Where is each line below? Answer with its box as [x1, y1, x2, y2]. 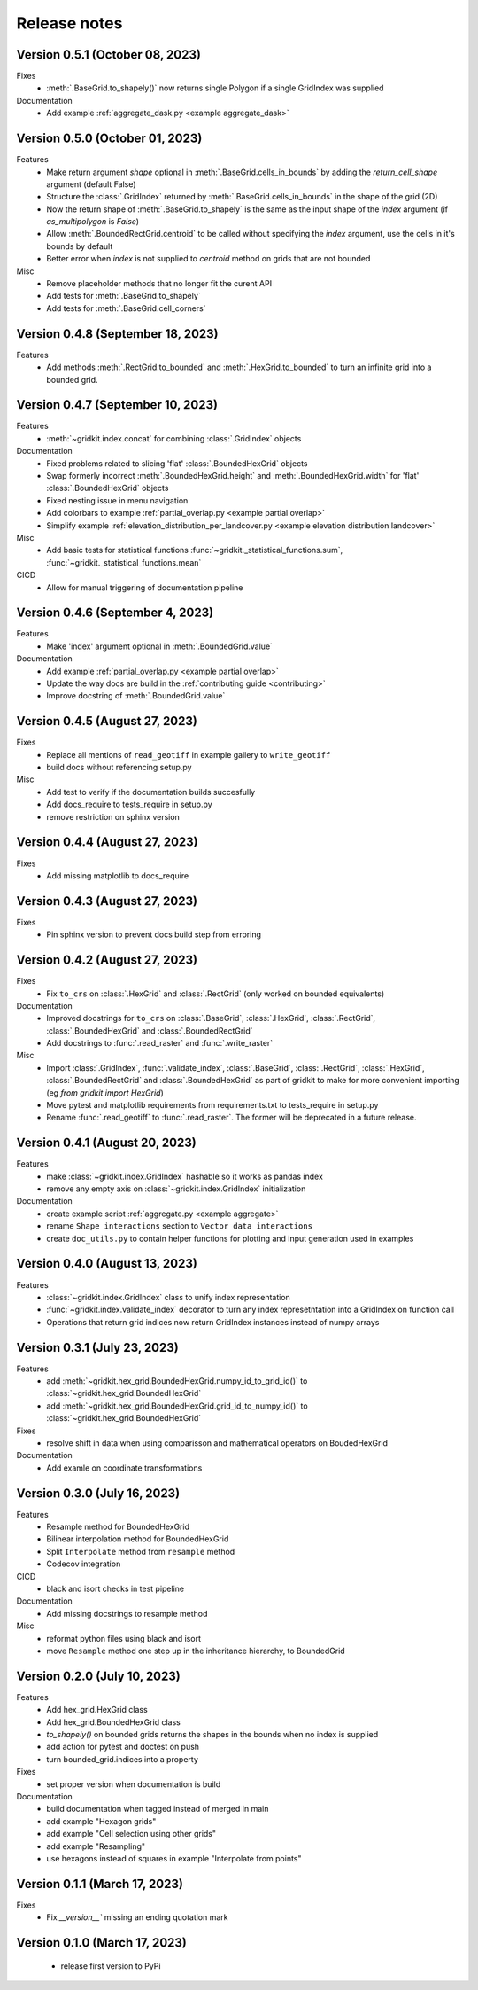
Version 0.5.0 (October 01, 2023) [16, 131, 203, 146]
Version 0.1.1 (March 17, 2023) [16, 1876, 183, 1892]
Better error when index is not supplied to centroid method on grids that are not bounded [46, 254, 371, 264]
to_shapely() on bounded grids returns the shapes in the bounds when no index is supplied [46, 1729, 379, 1740]
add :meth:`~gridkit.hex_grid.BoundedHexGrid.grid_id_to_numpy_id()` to [46, 1401, 309, 1411]
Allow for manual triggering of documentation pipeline [46, 581, 243, 593]
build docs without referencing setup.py [46, 762, 192, 773]
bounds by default [46, 240, 113, 252]
